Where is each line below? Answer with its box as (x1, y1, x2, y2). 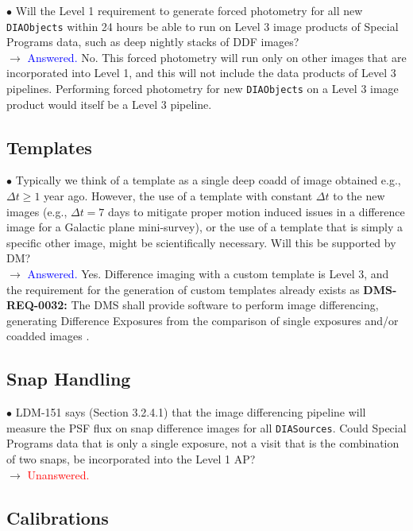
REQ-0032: (6, 297, 68, 313)
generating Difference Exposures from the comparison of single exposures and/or (6, 312, 399, 328)
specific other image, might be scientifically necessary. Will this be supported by (6, 234, 396, 250)
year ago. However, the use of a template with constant (44, 188, 313, 204)
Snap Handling (6, 366, 131, 391)
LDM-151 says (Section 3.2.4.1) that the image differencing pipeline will (15, 404, 366, 421)
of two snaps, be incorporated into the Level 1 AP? (6, 451, 256, 467)
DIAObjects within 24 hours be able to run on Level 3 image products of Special (6, 17, 399, 34)
